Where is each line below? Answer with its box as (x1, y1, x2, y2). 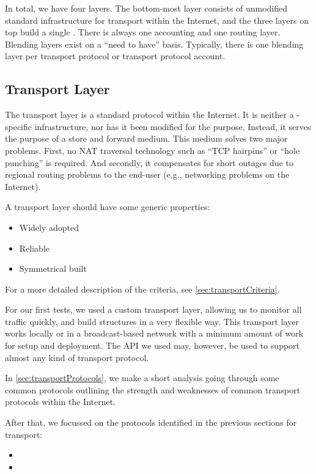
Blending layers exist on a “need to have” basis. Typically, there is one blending (5, 37, 304, 50)
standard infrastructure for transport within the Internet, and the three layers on (5, 13, 309, 26)
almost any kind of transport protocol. (5, 351, 149, 363)
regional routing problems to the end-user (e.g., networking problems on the (5, 168, 290, 181)
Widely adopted (19, 221, 79, 233)
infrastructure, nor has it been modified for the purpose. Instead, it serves (34, 120, 311, 133)
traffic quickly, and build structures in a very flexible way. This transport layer (5, 315, 299, 327)
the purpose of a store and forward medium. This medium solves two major (5, 132, 288, 145)
